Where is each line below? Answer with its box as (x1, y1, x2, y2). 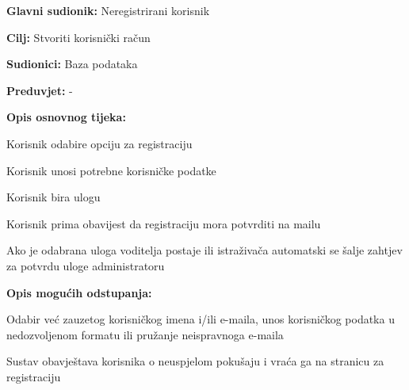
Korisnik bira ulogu (6, 189, 101, 205)
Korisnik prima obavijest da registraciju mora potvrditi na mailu (6, 215, 321, 231)
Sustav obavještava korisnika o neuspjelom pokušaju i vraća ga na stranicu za (6, 353, 384, 369)
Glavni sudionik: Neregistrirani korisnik (6, 2, 210, 18)
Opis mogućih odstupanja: (6, 284, 152, 300)
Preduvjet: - (6, 82, 73, 98)
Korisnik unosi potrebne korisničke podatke (6, 162, 216, 178)
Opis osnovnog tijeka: (6, 109, 126, 125)
